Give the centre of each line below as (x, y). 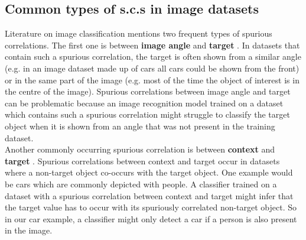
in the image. (29, 230)
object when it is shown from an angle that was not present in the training (140, 126)
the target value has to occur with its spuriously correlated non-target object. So (151, 207)
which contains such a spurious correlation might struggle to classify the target (147, 114)
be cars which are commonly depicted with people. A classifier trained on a (141, 184)
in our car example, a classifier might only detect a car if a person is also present (151, 218)
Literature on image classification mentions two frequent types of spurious (139, 33)
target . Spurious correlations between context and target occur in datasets (142, 160)
